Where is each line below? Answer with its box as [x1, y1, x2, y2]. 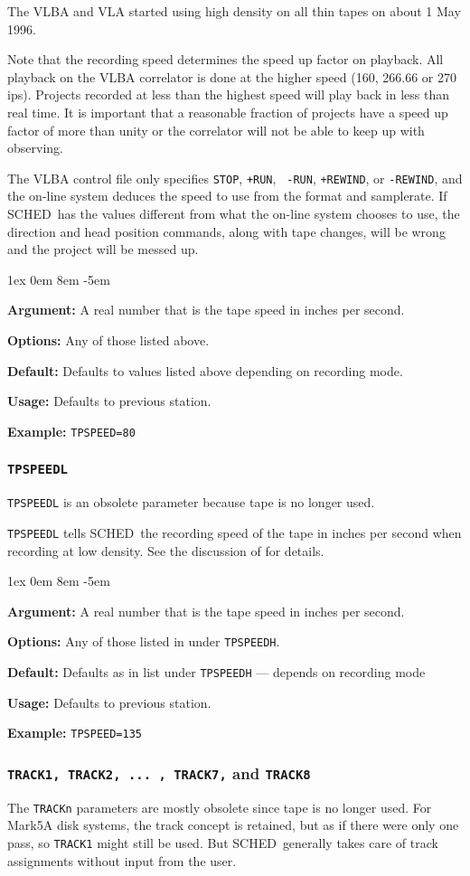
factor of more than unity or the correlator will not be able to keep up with [7, 120, 425, 139]
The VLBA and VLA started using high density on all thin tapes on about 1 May [7, 2, 461, 20]
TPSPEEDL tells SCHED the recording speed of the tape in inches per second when [7, 523, 462, 542]
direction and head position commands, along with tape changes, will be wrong [7, 221, 446, 240]
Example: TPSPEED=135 [7, 723, 142, 742]
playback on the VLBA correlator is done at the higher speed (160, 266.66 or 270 [7, 67, 456, 86]
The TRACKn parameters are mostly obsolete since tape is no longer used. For [7, 797, 432, 816]
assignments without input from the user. [7, 851, 237, 870]
